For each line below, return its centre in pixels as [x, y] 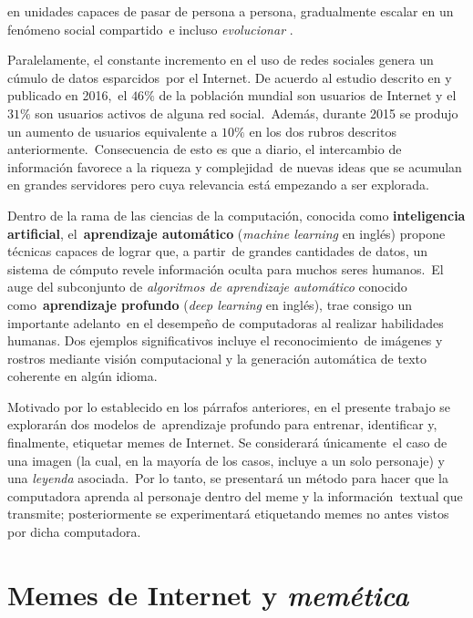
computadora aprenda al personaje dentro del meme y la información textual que [235, 495]
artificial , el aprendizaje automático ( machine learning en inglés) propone [226, 233]
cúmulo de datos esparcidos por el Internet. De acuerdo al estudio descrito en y [230, 77]
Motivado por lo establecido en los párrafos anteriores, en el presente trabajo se [229, 406]
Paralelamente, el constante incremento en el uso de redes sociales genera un [221, 60]
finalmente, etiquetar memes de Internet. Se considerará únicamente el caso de [227, 443]
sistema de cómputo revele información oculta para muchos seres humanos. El [226, 268]
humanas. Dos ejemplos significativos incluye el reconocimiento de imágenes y [225, 340]
